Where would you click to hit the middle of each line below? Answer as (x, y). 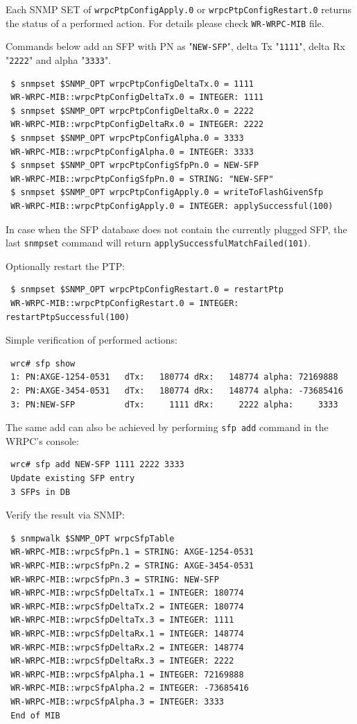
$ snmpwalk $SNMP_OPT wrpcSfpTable (93, 538)
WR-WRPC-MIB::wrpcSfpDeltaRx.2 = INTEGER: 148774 (127, 647)
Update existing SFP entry (73, 478)
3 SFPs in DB (41, 492)
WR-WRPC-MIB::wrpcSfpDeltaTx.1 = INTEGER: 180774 (127, 593)
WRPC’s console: (42, 440)
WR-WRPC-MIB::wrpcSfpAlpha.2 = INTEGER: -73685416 (130, 688)
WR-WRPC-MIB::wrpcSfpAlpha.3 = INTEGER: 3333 (117, 701)
